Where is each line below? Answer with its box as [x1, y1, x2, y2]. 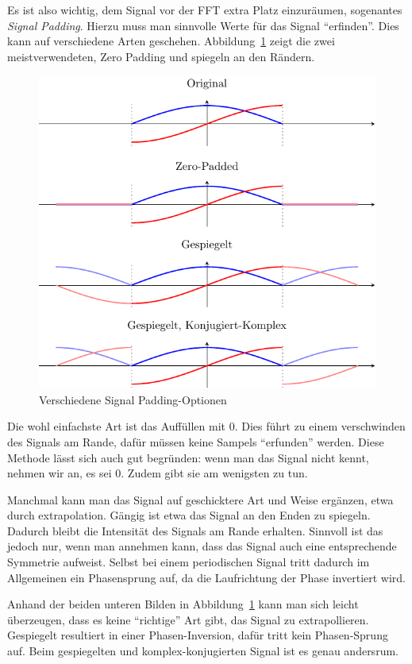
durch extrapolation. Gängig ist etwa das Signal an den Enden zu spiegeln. [7, 507, 371, 523]
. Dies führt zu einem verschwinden [234, 418, 406, 434]
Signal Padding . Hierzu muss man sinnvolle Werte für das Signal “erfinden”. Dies [7, 17, 399, 33]
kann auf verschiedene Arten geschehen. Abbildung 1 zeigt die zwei [7, 33, 335, 49]
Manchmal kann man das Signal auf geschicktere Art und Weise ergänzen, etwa [7, 491, 394, 508]
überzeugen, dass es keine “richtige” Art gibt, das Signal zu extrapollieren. [7, 611, 369, 627]
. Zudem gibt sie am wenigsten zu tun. [121, 465, 308, 481]
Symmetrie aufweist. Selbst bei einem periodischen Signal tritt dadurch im [7, 554, 370, 570]
